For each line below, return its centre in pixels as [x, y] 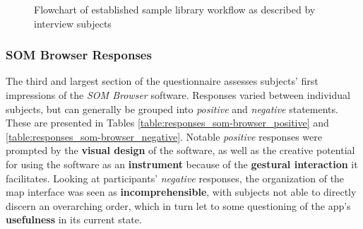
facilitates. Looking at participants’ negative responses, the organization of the [175, 178]
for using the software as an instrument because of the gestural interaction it [182, 164]
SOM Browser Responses [79, 55]
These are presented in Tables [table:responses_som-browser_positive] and [167, 123]
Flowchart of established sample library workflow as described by [175, 9]
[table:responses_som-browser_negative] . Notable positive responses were [164, 136]
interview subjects [73, 23]
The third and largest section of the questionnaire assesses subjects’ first [162, 81]
